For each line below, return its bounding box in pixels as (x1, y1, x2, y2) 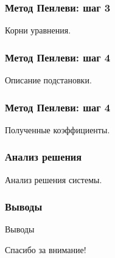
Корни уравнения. (5, 24, 71, 37)
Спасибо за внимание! (5, 243, 86, 256)
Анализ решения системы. (5, 173, 102, 186)
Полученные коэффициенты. (5, 123, 110, 136)
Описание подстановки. (5, 74, 92, 86)
